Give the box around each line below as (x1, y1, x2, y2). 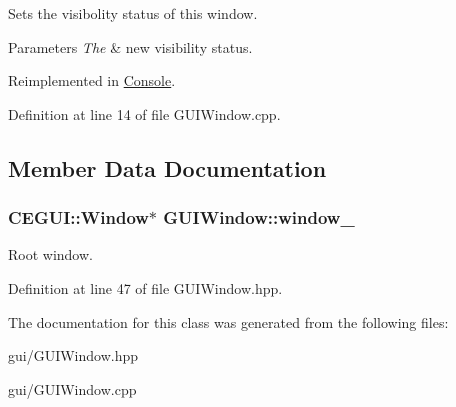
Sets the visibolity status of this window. (8, 3, 258, 23)
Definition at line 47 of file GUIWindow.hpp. (8, 277, 283, 298)
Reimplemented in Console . (8, 70, 176, 91)
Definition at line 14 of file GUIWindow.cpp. (8, 103, 281, 124)
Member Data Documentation (8, 152, 327, 183)
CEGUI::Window (8, 205, 149, 230)
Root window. (8, 244, 93, 265)
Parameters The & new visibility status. (8, 36, 253, 57)
